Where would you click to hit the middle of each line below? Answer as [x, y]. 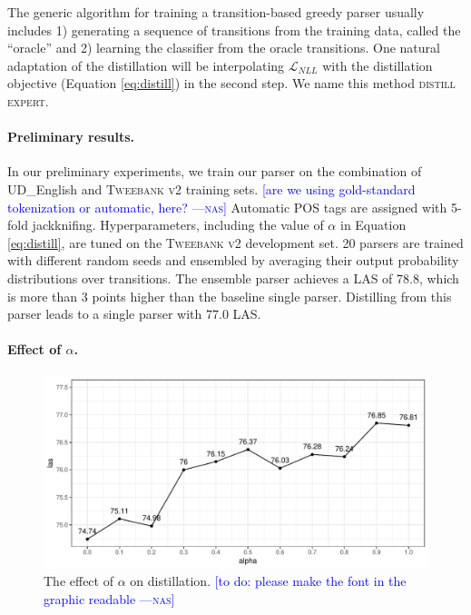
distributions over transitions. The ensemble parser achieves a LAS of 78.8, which [233, 278]
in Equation [373, 225]
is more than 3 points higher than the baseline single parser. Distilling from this [230, 296]
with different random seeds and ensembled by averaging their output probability [233, 260]
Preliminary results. [71, 137]
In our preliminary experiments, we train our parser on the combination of [215, 171]
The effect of [78, 581]
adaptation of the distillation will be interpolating [146, 65]
